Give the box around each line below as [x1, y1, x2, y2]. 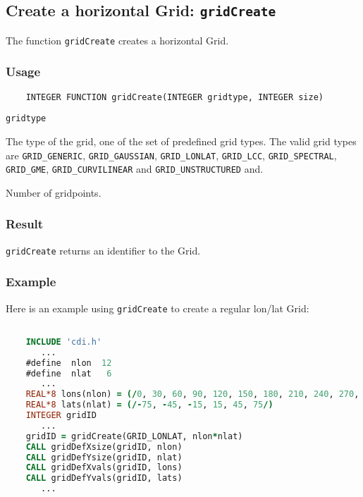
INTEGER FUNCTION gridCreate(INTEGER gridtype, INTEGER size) [25, 92, 324, 102]
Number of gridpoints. [6, 185, 101, 200]
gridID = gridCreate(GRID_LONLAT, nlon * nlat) [25, 431, 243, 441]
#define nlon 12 [25, 357, 112, 368]
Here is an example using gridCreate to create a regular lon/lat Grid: [6, 300, 309, 315]
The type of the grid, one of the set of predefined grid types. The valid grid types [6, 133, 357, 148]
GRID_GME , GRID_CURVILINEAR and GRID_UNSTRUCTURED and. [6, 161, 264, 176]
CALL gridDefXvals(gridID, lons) [25, 462, 183, 473]
